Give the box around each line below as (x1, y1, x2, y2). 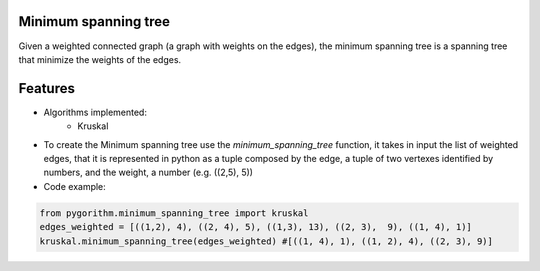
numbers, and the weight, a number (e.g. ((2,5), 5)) (43, 166, 254, 179)
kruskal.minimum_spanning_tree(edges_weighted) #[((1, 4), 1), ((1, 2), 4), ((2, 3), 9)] (39, 235, 494, 247)
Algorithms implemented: (43, 106, 147, 118)
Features (18, 80, 75, 97)
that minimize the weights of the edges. (18, 53, 182, 65)
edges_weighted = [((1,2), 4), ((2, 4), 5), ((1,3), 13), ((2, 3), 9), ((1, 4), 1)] (39, 221, 472, 233)
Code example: (43, 180, 107, 192)
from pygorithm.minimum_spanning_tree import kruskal (39, 207, 309, 219)
